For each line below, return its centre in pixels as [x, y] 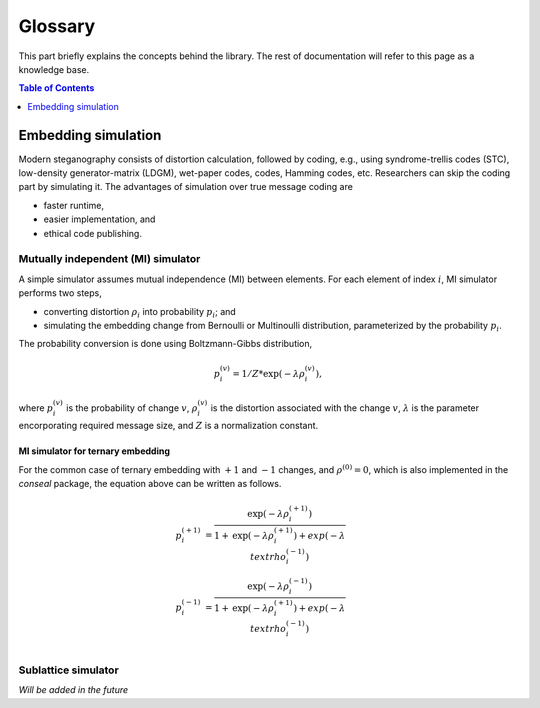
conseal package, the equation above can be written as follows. [150, 484]
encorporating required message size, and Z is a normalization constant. [168, 426]
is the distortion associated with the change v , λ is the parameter [345, 407]
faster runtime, [74, 205]
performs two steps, [60, 293]
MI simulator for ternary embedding [94, 451]
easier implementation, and [99, 219]
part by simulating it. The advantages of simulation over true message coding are [186, 187]
